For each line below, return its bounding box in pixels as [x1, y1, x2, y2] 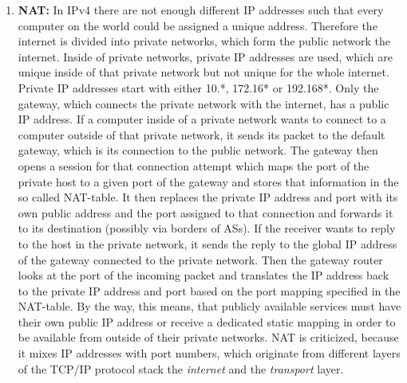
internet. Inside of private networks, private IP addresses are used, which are [18, 48, 393, 64]
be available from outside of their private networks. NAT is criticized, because [18, 329, 399, 346]
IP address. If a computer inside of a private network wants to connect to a [18, 111, 386, 127]
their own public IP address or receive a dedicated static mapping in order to [18, 313, 396, 330]
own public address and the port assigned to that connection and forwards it [18, 204, 393, 221]
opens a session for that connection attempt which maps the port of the [18, 157, 369, 174]
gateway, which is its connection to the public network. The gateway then [18, 142, 378, 158]
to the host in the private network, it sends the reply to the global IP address [18, 235, 397, 252]
